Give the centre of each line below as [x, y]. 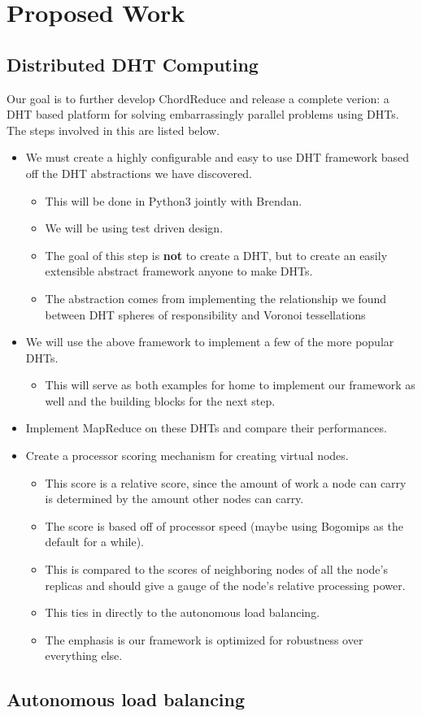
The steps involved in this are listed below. [113, 130]
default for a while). [94, 542]
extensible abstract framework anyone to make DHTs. [179, 271]
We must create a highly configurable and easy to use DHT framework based [217, 157]
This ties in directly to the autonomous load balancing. [183, 612]
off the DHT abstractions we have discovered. [139, 173]
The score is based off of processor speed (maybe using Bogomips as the [224, 525]
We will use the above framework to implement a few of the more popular [210, 342]
